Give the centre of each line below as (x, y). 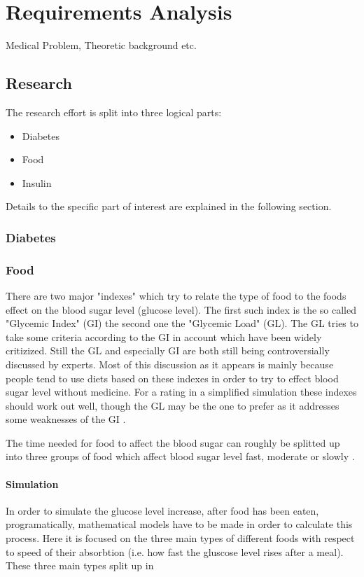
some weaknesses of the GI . (66, 419)
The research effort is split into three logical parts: (114, 112)
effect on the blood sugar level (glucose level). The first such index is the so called (181, 309)
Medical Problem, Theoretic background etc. (101, 45)
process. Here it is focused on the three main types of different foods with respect (180, 538)
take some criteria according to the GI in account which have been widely (164, 336)
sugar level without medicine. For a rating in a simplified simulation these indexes (181, 392)
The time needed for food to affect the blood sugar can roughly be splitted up (173, 442)
